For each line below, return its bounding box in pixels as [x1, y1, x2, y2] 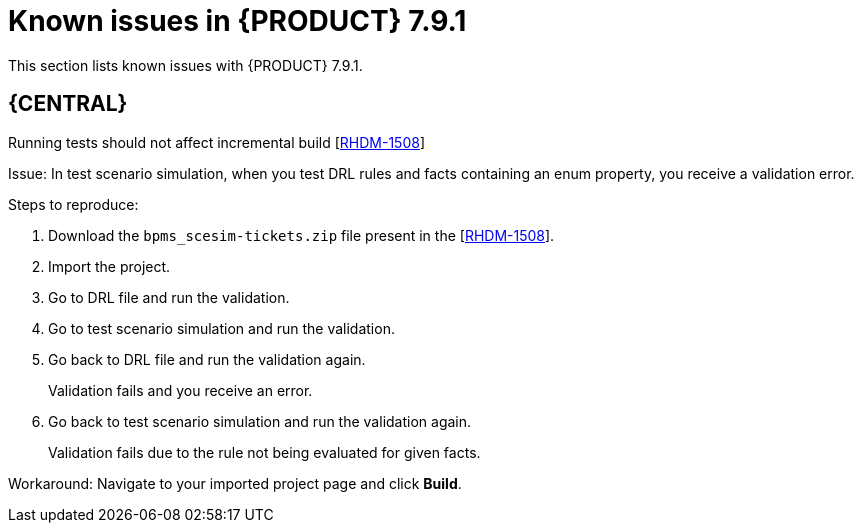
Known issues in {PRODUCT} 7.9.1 [8, 4, 467, 38]
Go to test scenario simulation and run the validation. [48, 319, 395, 337]
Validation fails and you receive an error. [48, 381, 313, 399]
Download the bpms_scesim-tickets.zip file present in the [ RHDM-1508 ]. [48, 226, 555, 244]
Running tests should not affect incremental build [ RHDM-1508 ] [8, 133, 426, 151]
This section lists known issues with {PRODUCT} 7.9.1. [8, 56, 363, 74]
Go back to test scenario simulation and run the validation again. [48, 412, 472, 430]
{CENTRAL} [8, 91, 128, 117]
